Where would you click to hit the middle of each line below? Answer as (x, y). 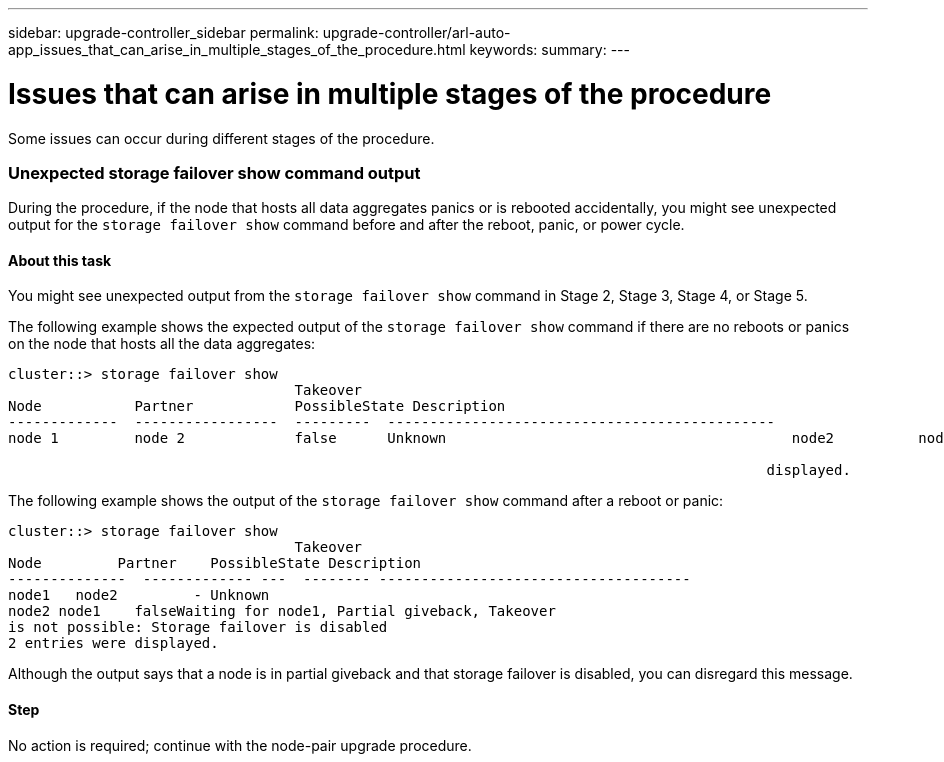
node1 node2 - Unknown (139, 595)
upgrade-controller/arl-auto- (416, 32)
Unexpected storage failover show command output (214, 172)
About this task (60, 260)
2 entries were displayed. (113, 643)
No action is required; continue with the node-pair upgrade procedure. (240, 745)
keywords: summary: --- (549, 49)
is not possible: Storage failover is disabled (198, 627)
